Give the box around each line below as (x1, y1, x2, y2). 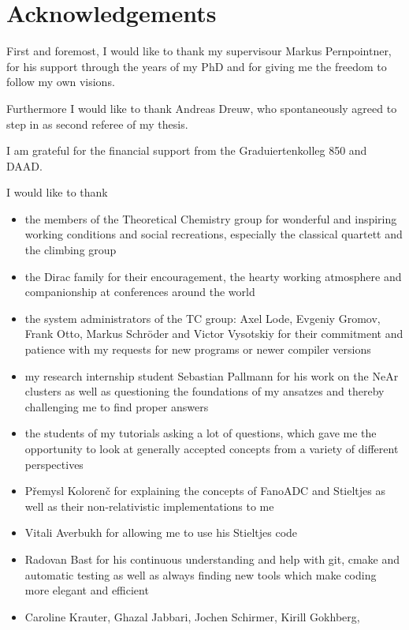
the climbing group (24, 242, 117, 258)
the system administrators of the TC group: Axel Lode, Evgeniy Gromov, (24, 309, 381, 326)
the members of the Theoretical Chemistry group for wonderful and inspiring (24, 210, 397, 227)
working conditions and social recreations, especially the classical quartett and (24, 226, 403, 242)
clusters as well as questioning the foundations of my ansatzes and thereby (24, 383, 385, 399)
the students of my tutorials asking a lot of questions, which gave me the (24, 425, 377, 441)
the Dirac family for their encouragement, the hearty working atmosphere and (24, 268, 402, 284)
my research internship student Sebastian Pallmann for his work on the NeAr (24, 367, 399, 384)
